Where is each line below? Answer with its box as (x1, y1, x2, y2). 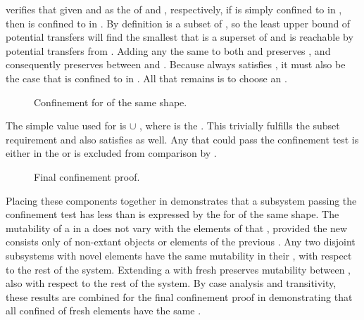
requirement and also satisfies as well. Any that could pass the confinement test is (6, 132, 359, 146)
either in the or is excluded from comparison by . (6, 146, 217, 160)
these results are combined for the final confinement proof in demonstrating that (6, 289, 353, 304)
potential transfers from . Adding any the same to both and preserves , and (6, 43, 331, 58)
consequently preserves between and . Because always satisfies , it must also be (6, 57, 346, 72)
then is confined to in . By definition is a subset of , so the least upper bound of (6, 15, 351, 30)
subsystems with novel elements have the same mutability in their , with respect (6, 248, 352, 262)
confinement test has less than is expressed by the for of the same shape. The (6, 207, 339, 222)
